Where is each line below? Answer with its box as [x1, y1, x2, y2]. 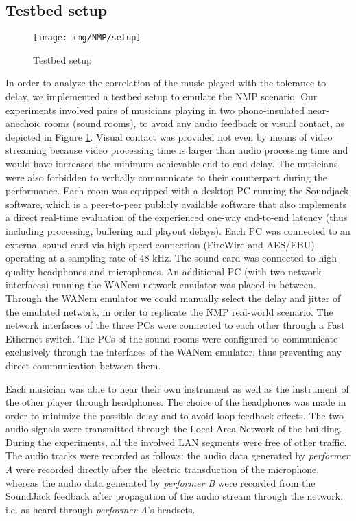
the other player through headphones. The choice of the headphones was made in [5, 395, 346, 409]
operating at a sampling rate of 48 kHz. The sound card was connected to [5, 251, 316, 265]
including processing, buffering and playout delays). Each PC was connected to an [5, 223, 351, 238]
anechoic [5, 116, 41, 130]
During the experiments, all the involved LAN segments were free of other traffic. [5, 435, 347, 449]
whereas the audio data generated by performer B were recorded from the [5, 475, 316, 489]
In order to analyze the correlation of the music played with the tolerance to [5, 76, 327, 90]
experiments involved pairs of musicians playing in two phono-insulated [5, 102, 305, 117]
